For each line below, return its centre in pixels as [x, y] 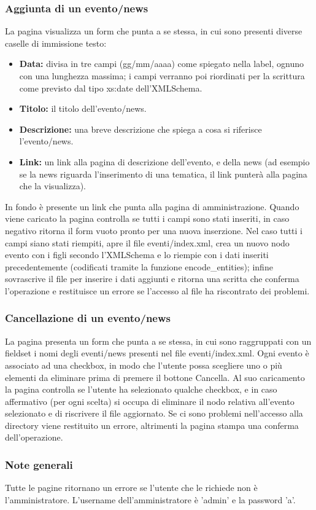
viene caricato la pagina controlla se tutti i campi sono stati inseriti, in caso [147, 218]
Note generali [39, 464]
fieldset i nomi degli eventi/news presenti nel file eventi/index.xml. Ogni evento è [157, 353]
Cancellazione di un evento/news [88, 318]
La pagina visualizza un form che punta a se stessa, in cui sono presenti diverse [154, 31]
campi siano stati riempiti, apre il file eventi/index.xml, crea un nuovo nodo [147, 242]
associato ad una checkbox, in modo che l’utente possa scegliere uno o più [144, 365]
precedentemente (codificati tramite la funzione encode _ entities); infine [139, 266]
